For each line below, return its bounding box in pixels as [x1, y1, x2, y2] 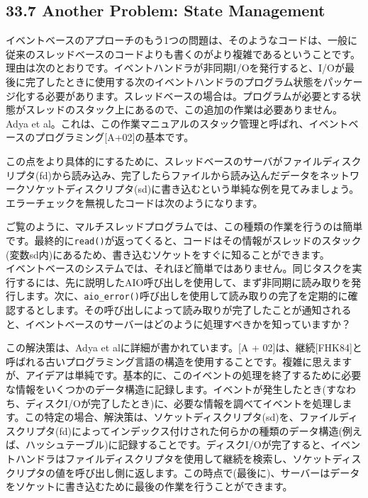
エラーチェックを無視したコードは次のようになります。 [6, 195, 263, 210]
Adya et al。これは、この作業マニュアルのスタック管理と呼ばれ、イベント [6, 115, 349, 130]
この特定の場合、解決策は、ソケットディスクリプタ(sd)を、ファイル [24, 409, 339, 424]
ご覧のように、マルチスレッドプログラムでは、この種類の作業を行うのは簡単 [6, 219, 363, 234]
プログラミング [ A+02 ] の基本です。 [35, 130, 194, 145]
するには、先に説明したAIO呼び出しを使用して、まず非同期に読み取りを [15, 274, 352, 289]
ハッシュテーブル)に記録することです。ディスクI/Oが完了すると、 [25, 437, 331, 452]
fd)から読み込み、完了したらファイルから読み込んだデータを [39, 167, 320, 182]
